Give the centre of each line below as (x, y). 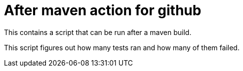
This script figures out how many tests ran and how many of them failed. (122, 47)
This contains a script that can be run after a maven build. (98, 32)
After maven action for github (103, 10)
